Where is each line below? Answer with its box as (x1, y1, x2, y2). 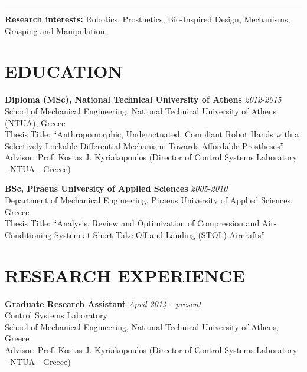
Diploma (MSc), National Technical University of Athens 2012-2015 (5, 93, 282, 106)
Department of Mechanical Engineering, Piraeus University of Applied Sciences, (5, 194, 293, 206)
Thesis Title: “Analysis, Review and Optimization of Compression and (5, 217, 260, 229)
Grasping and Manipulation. (5, 24, 107, 37)
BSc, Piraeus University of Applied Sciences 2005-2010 (5, 182, 228, 195)
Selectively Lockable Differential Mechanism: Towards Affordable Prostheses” (5, 139, 284, 152)
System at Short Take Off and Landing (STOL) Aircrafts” (54, 228, 265, 241)
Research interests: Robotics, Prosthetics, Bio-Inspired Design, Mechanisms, (5, 13, 290, 25)
